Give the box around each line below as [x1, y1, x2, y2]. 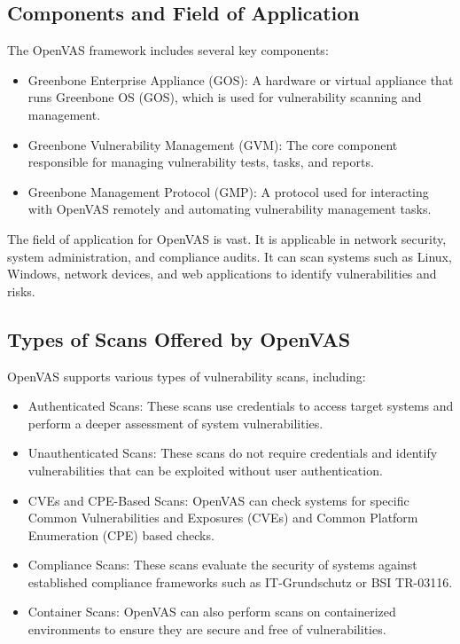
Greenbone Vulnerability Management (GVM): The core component [27, 135, 398, 153]
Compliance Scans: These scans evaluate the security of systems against [27, 555, 417, 574]
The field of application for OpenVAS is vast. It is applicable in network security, [7, 229, 447, 247]
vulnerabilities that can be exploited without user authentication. [27, 460, 383, 479]
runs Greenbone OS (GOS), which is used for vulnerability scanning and [27, 88, 422, 106]
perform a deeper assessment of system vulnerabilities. [27, 413, 324, 432]
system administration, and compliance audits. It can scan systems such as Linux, [7, 247, 452, 265]
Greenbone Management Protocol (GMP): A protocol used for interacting [27, 182, 429, 200]
